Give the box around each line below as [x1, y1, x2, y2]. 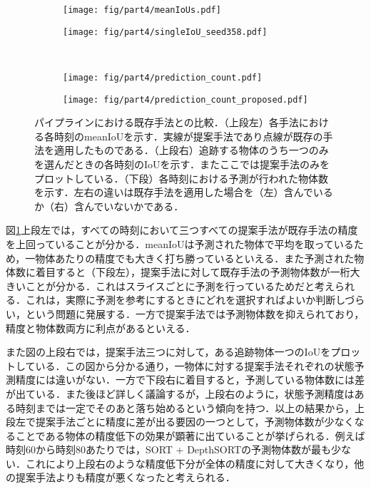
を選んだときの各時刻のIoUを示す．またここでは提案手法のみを [34, 157, 330, 171]
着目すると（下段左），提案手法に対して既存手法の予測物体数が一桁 [35, 264, 350, 279]
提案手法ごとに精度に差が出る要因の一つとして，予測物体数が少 [35, 414, 335, 429]
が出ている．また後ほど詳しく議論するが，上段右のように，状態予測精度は [6, 386, 355, 401]
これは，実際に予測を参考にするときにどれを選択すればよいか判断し [25, 292, 345, 307]
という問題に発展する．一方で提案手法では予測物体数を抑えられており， [25, 306, 365, 321]
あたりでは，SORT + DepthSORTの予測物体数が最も [86, 442, 331, 457]
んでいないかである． [83, 198, 184, 213]
